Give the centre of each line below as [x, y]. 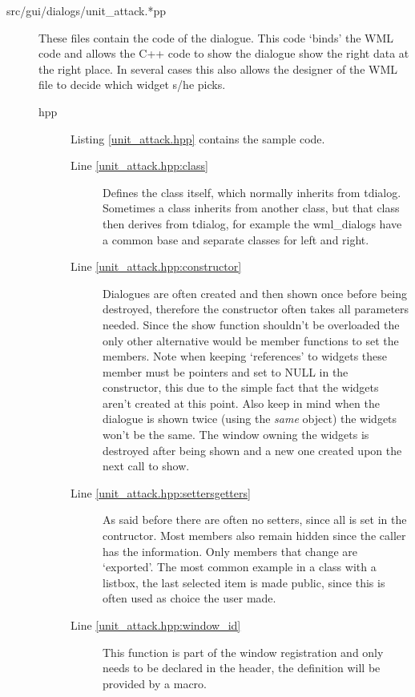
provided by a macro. [155, 683]
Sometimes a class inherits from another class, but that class [251, 208]
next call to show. [146, 466]
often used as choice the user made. [189, 598]
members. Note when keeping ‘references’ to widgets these [245, 356]
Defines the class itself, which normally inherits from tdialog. [252, 192]
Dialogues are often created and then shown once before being [255, 293]
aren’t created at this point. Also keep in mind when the [241, 403]
